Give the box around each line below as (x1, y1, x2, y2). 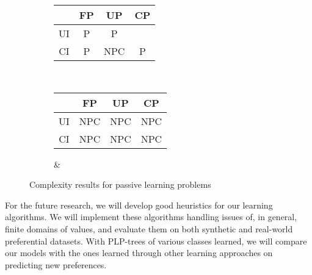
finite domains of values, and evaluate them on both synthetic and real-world (5, 222, 293, 235)
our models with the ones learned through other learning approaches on (5, 246, 273, 259)
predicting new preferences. (5, 258, 107, 271)
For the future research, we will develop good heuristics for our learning (5, 198, 273, 211)
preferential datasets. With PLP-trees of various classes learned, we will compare (5, 234, 307, 247)
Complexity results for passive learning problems (29, 178, 211, 191)
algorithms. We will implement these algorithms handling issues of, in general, (5, 210, 297, 223)
